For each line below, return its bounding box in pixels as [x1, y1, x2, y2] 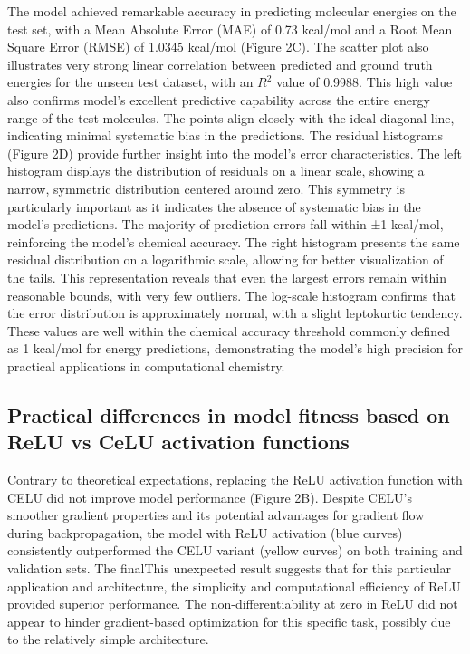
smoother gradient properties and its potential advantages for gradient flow [7, 505, 425, 524]
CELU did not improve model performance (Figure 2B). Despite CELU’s [7, 487, 412, 506]
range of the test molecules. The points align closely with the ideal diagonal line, [7, 108, 455, 127]
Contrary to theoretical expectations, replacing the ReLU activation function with [7, 470, 463, 489]
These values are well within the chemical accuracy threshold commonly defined [7, 321, 451, 340]
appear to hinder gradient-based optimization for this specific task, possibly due [7, 611, 451, 630]
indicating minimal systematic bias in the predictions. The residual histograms [7, 126, 443, 145]
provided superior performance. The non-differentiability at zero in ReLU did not [7, 594, 458, 613]
